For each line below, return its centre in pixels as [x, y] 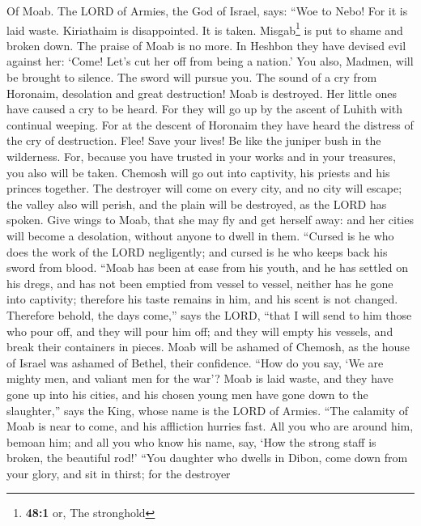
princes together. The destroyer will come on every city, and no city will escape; [204, 188]
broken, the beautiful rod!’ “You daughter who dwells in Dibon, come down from [207, 458]
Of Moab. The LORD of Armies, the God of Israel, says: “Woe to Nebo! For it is [207, 11]
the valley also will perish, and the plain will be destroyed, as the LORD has [197, 204]
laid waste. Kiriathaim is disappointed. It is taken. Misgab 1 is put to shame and [205, 28]
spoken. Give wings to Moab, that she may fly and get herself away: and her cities [210, 220]
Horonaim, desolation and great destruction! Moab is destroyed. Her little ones [202, 93]
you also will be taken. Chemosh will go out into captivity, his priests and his [198, 172]
